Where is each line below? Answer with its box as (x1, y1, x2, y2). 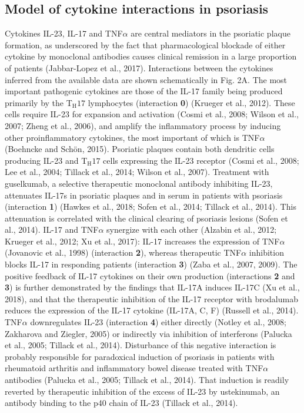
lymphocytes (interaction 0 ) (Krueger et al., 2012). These (88, 96, 295, 108)
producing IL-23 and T (5, 154, 88, 166)
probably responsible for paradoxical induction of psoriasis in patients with (5, 350, 275, 362)
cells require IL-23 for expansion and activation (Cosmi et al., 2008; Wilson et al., (5, 108, 299, 120)
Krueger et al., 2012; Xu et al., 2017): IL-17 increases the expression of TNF (5, 234, 280, 247)
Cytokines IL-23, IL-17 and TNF (5, 27, 123, 39)
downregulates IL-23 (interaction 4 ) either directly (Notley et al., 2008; (30, 316, 286, 328)
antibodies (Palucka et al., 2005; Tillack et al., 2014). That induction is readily (5, 374, 289, 386)
